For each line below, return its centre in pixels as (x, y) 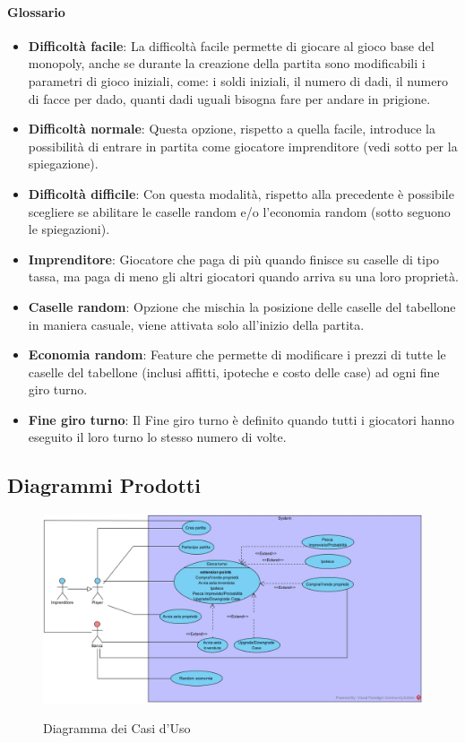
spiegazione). (63, 164)
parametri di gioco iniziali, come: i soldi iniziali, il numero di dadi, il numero (238, 80)
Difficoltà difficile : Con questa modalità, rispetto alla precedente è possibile (241, 193)
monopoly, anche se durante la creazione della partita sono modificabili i (227, 63)
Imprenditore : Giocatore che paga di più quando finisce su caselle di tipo (234, 259)
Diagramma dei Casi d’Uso (117, 728)
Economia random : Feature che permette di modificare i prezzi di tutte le (237, 354)
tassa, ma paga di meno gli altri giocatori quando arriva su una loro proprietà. (243, 276)
